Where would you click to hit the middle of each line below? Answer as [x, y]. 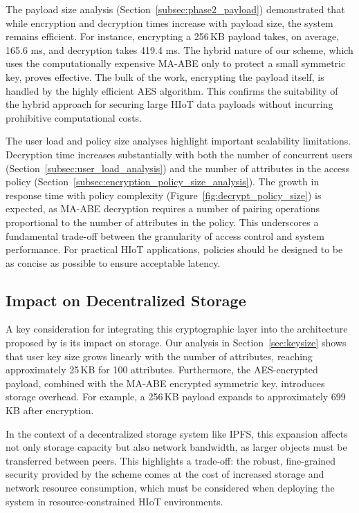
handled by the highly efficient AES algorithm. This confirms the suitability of [172, 90]
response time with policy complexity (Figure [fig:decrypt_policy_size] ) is [164, 195]
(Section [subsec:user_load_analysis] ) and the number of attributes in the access [178, 168]
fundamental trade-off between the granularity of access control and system [165, 235]
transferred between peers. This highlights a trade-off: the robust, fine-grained [171, 460]
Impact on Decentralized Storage [126, 300]
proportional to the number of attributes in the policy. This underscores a [162, 222]
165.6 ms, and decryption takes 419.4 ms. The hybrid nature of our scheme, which [179, 49]
